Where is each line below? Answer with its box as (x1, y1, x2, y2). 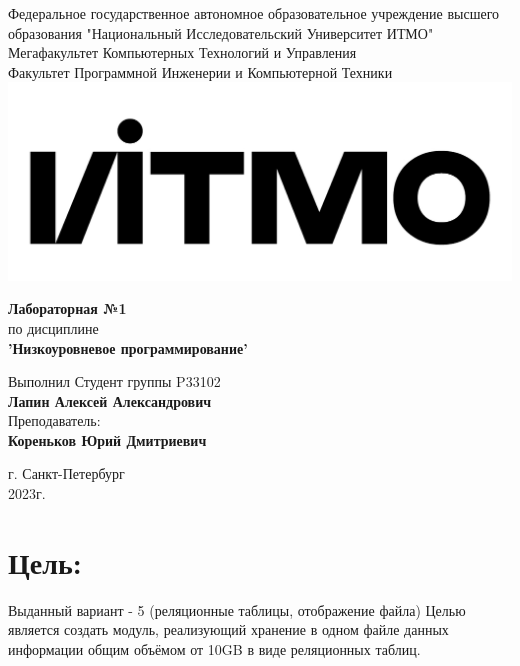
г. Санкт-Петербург (8, 463, 125, 484)
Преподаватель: (8, 410, 101, 431)
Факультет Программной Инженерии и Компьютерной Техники (8, 61, 393, 82)
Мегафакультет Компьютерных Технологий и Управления (8, 42, 357, 63)
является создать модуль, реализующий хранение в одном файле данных (8, 619, 449, 640)
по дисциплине (8, 317, 99, 338)
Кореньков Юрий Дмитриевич (8, 429, 207, 450)
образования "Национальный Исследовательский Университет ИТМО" (8, 22, 434, 43)
